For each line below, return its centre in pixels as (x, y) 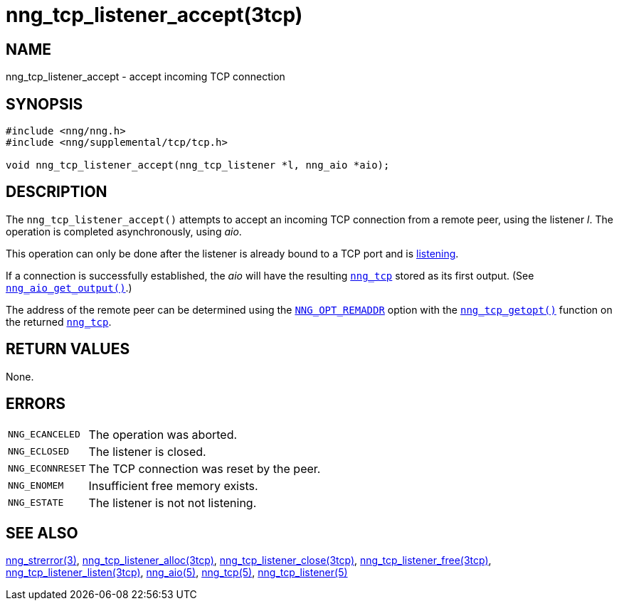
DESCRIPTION (57, 192)
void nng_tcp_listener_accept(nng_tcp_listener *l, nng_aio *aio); (198, 165)
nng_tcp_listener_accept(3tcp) (154, 15)
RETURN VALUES (68, 349)
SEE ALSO (42, 533)
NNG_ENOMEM (36, 486)
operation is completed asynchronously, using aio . (124, 231)
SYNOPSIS (44, 104)
